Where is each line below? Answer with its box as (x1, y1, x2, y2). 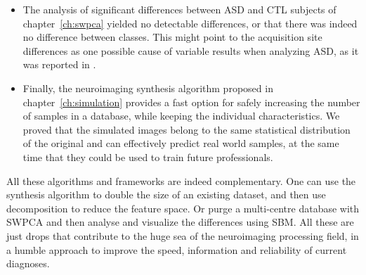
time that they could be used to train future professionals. (22, 149, 273, 164)
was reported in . (22, 57, 96, 72)
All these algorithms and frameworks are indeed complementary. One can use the (6, 173, 356, 188)
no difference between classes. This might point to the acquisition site (22, 30, 322, 44)
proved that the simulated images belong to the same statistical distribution (22, 122, 351, 136)
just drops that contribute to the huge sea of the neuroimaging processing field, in (6, 228, 359, 243)
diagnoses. (6, 256, 50, 271)
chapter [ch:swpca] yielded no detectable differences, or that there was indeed (22, 15, 358, 30)
